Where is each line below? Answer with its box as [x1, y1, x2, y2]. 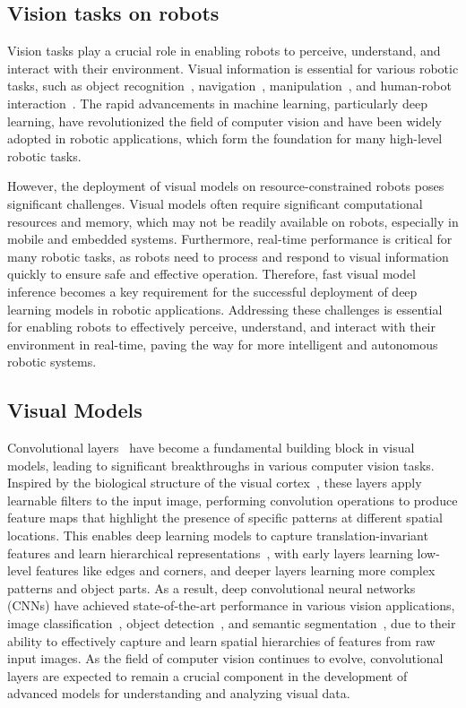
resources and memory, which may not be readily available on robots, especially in [7, 212, 459, 230]
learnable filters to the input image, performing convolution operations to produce [7, 490, 458, 509]
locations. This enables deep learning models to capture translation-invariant [7, 526, 428, 545]
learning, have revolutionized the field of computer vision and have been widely [7, 111, 442, 130]
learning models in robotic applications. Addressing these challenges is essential [7, 299, 443, 318]
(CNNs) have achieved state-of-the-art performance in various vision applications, [7, 596, 455, 615]
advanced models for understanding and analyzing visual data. [7, 684, 350, 703]
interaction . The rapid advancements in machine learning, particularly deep [7, 93, 427, 112]
